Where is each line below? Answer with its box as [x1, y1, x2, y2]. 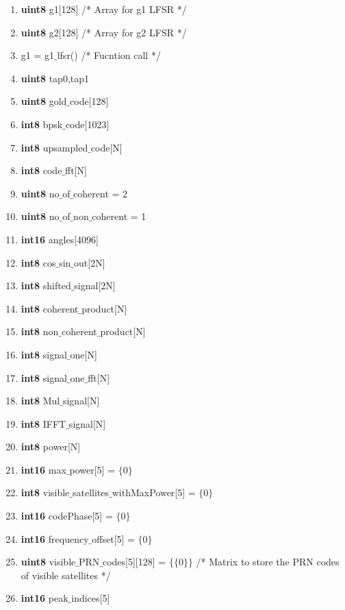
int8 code [21, 163, 62, 178]
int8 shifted [21, 278, 71, 293]
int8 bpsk [21, 117, 63, 131]
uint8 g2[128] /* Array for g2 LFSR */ [21, 25, 187, 39]
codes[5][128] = [102, 554, 166, 569]
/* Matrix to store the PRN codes [196, 554, 340, 569]
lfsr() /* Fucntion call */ [57, 48, 161, 62]
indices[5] [71, 591, 110, 605]
